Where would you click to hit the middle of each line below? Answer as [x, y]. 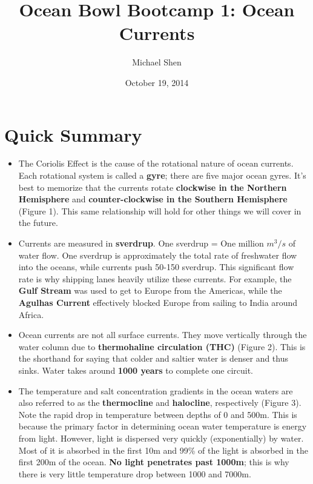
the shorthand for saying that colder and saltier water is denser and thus [153, 358]
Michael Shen [157, 62]
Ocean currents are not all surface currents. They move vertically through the [163, 335]
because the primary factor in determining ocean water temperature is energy [163, 426]
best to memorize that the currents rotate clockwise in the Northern [153, 187]
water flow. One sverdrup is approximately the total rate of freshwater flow [158, 255]
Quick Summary [73, 134]
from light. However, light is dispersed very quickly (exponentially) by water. [161, 438]
